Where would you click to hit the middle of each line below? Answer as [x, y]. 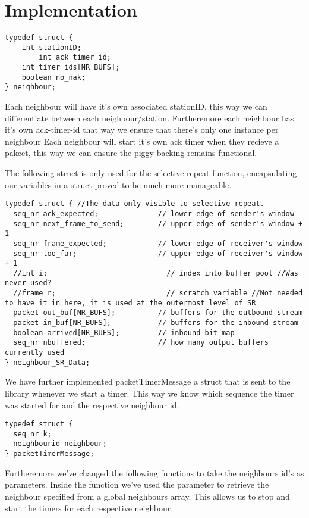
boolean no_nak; [54, 77]
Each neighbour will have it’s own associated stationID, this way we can [136, 106]
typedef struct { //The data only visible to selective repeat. [135, 204]
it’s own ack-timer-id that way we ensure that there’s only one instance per [142, 129]
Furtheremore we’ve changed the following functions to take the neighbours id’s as [154, 472]
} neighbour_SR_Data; [48, 362]
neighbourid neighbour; [60, 444]
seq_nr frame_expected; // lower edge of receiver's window [158, 243]
